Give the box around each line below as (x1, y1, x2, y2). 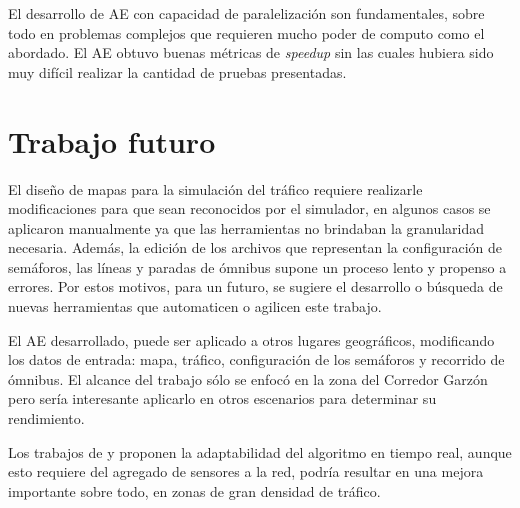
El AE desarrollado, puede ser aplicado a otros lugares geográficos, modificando (8, 329, 495, 350)
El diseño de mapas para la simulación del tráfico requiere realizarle (8, 178, 423, 199)
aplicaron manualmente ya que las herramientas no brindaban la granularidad (8, 217, 485, 238)
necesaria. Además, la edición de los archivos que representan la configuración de (8, 237, 503, 258)
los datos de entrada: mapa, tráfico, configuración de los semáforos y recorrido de (8, 349, 505, 370)
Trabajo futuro (8, 120, 216, 161)
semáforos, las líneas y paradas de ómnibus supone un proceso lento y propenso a (8, 256, 507, 277)
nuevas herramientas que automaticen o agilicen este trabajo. (8, 296, 382, 317)
